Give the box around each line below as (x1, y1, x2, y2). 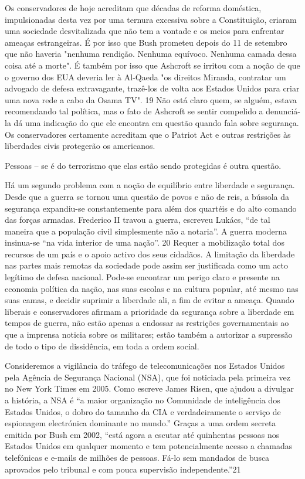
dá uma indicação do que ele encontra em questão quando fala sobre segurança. (13, 116, 299, 128)
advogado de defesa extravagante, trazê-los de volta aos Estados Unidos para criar (5, 82, 300, 94)
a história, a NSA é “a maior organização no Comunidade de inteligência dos (5, 394, 280, 406)
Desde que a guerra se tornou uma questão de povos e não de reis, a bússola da (5, 190, 290, 202)
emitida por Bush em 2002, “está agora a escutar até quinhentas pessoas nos (5, 428, 280, 440)
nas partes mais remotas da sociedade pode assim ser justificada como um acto (5, 259, 288, 271)
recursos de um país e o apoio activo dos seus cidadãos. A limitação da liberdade (5, 247, 295, 260)
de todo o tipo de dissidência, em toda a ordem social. (5, 339, 199, 352)
